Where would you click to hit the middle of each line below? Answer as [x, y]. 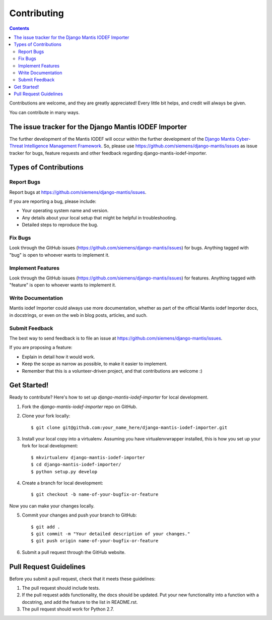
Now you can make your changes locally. [52, 506]
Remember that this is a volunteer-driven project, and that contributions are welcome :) [112, 371]
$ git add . [46, 527]
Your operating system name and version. [65, 211]
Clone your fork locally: [46, 416]
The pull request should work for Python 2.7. [68, 609]
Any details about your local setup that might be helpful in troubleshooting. [99, 217]
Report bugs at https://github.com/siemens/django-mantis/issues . [78, 192]
